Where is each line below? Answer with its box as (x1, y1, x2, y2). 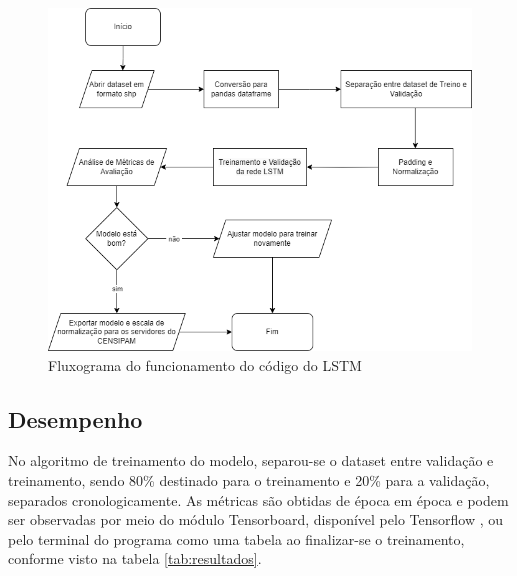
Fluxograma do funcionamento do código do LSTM (48, 354, 362, 375)
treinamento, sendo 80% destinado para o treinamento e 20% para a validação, (8, 470, 490, 491)
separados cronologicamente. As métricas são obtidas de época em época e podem (8, 489, 509, 510)
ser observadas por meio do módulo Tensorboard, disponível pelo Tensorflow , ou (8, 509, 504, 530)
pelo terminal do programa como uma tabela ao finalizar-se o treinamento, (8, 528, 465, 549)
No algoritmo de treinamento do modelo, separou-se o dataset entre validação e (8, 450, 494, 471)
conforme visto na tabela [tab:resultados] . (8, 548, 262, 569)
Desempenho (8, 403, 143, 434)
